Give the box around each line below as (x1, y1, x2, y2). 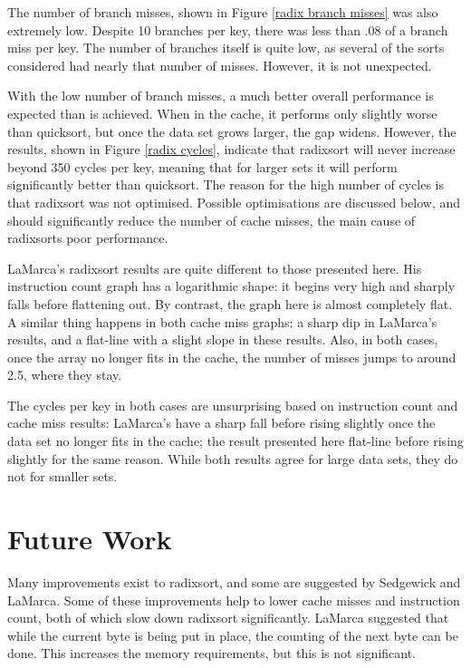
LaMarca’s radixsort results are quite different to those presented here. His (7, 258, 422, 277)
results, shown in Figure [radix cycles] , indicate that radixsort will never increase (7, 140, 456, 159)
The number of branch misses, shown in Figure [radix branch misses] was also (7, 3, 438, 21)
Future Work (7, 520, 172, 557)
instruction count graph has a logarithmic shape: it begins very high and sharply (7, 276, 456, 295)
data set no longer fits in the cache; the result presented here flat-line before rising (7, 431, 464, 450)
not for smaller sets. (7, 467, 118, 486)
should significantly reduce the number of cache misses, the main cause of (7, 210, 416, 229)
